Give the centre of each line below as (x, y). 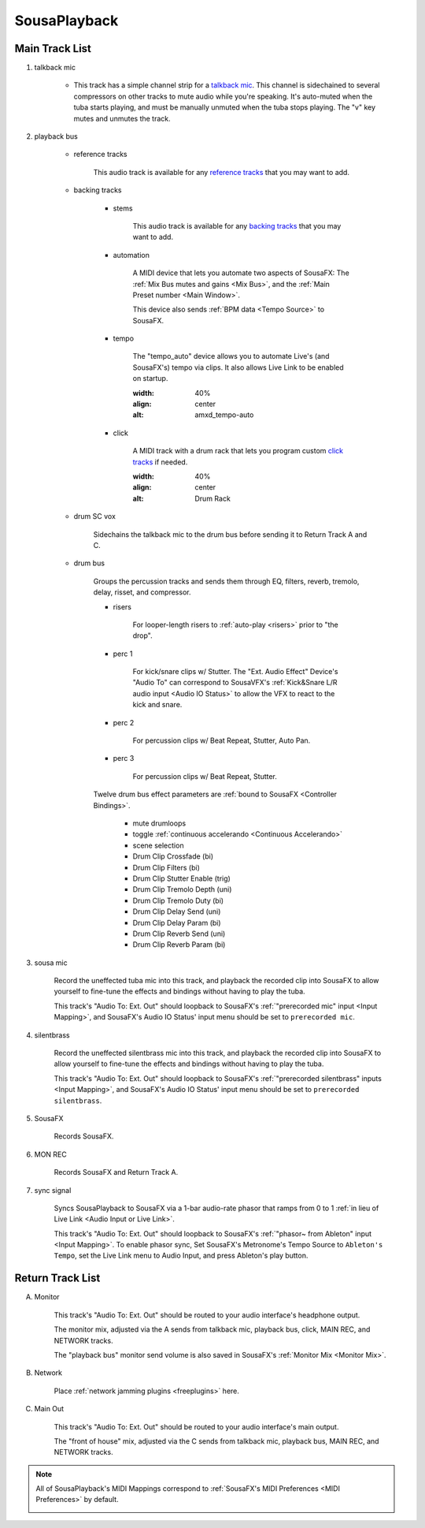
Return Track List (57, 1278)
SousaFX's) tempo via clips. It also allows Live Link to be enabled (238, 367)
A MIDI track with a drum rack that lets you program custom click (238, 451)
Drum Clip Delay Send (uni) (177, 911)
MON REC (50, 1154)
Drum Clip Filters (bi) (166, 867)
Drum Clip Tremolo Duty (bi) (178, 900)
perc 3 (124, 758)
